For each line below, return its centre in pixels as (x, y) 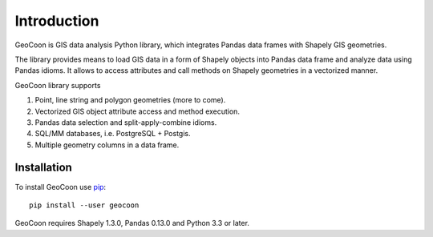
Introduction (57, 21)
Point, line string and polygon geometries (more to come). (130, 100)
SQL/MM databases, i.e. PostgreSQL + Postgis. (113, 134)
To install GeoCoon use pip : (61, 187)
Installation (43, 168)
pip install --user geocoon (84, 205)
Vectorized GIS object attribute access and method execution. (138, 111)
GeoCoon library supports (58, 85)
